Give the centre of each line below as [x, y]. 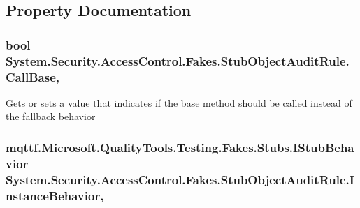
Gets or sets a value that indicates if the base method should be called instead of [179, 102]
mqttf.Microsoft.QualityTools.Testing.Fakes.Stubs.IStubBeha [180, 147]
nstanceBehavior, [55, 195]
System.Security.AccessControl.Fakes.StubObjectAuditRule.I [180, 179]
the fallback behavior [51, 116]
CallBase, [33, 76]
